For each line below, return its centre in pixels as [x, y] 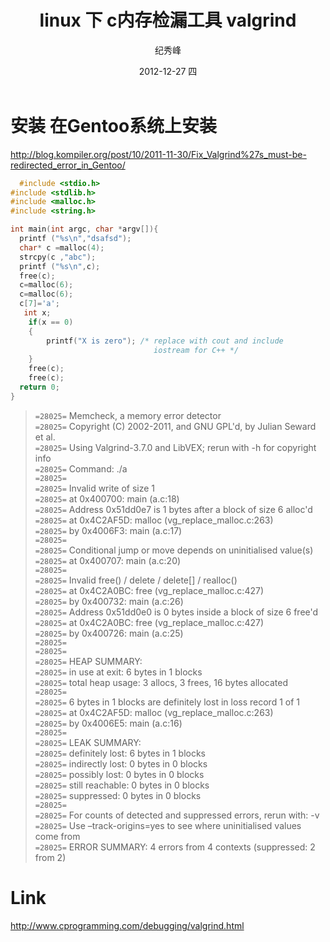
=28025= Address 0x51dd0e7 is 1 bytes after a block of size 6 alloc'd [173, 509]
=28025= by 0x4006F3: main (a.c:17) [108, 530]
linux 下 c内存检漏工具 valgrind [168, 20]
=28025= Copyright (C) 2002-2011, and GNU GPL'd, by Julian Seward [175, 426]
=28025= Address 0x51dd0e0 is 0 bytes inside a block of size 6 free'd [176, 612]
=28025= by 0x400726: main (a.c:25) [109, 633]
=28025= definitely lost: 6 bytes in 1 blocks [120, 753]
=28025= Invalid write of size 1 [95, 488]
